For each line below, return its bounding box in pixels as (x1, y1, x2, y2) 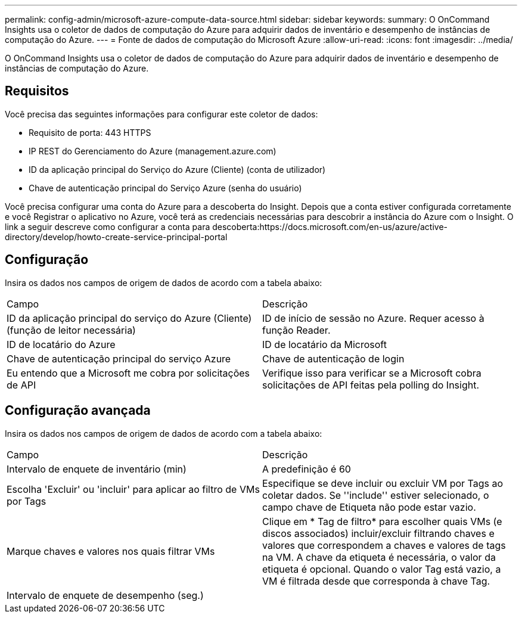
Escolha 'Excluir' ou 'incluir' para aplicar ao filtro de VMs (7, 483, 260, 495)
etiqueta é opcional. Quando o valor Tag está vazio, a (262, 563, 501, 575)
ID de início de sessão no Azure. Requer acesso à (262, 312, 484, 324)
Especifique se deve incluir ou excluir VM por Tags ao (262, 477, 504, 489)
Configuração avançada (5, 403, 151, 418)
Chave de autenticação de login (262, 352, 405, 365)
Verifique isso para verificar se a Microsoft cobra (262, 367, 481, 379)
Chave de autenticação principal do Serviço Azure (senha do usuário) (29, 182, 302, 193)
